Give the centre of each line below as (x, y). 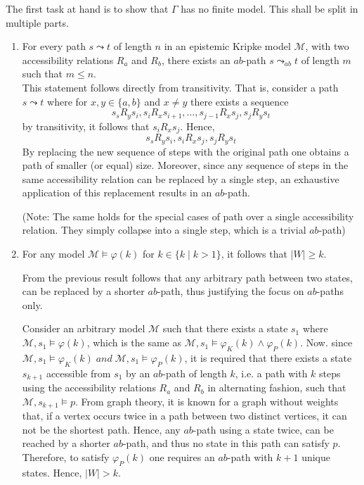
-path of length (195, 373)
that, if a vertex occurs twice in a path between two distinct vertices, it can (184, 416)
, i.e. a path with (271, 373)
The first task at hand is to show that (87, 8)
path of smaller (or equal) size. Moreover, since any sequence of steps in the (185, 165)
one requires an (182, 456)
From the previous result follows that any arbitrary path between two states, (187, 277)
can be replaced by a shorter (83, 291)
